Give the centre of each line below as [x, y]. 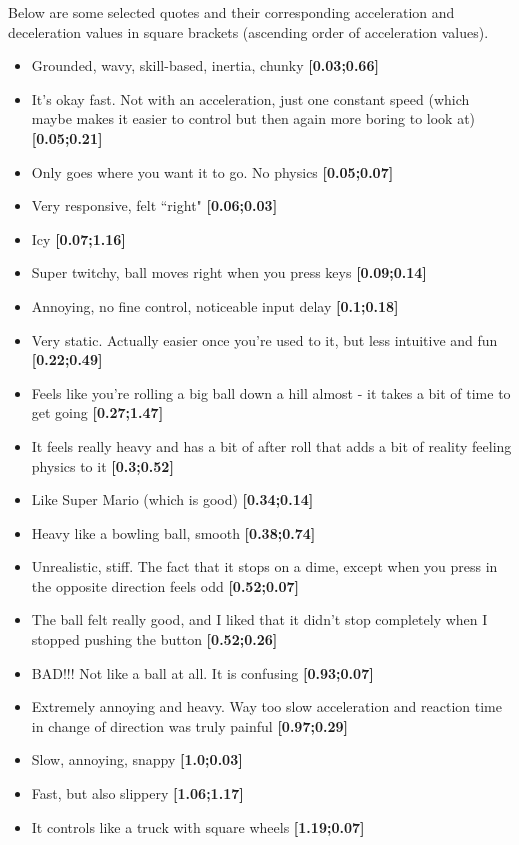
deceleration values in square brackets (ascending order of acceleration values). [248, 31]
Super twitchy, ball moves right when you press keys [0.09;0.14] [229, 272]
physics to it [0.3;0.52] [102, 465]
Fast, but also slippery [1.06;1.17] [137, 793]
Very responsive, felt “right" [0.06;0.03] [154, 205]
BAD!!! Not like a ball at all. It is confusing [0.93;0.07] [202, 672]
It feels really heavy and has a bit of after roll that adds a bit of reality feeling [271, 445]
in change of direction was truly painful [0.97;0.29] [190, 725]
